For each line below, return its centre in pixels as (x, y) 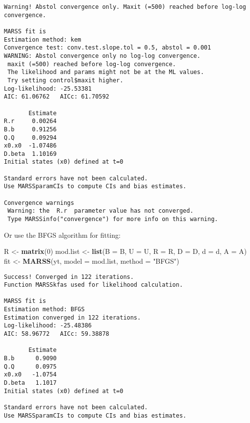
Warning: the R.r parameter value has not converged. (100, 211)
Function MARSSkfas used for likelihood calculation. (94, 285)
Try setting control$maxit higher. (65, 80)
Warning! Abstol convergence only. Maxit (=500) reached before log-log (125, 7)
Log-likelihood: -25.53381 (48, 88)
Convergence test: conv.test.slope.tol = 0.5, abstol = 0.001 (108, 48)
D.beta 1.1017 (30, 383)
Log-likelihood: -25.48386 (48, 326)
